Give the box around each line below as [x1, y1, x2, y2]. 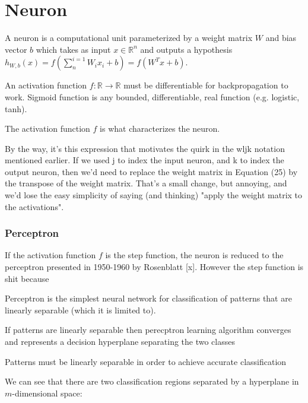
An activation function [5, 79, 87, 91]
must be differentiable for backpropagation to [123, 79, 288, 91]
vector [5, 43, 27, 55]
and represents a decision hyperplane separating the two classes [5, 335, 235, 348]
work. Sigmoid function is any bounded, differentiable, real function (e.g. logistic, [5, 90, 300, 103]
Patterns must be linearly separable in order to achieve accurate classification [5, 355, 287, 367]
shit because [5, 272, 49, 284]
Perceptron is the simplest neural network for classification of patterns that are [5, 292, 292, 304]
